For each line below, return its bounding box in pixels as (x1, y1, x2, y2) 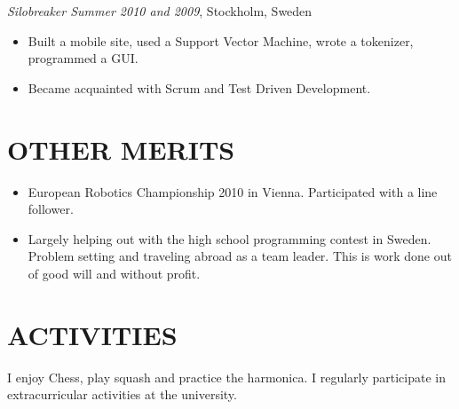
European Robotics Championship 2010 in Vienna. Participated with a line (28, 182, 438, 201)
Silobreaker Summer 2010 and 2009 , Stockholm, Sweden (7, 2, 313, 20)
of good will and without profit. (28, 263, 201, 282)
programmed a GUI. (28, 49, 138, 67)
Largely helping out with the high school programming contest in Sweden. (28, 229, 431, 248)
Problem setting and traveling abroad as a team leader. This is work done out (28, 247, 452, 265)
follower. (28, 200, 74, 218)
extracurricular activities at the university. (7, 385, 237, 404)
